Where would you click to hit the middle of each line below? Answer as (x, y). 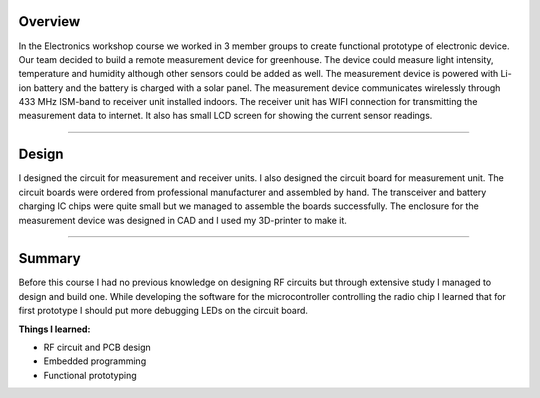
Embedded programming (95, 361)
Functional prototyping (90, 375)
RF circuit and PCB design (97, 347)
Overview (49, 21)
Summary (49, 258)
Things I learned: (54, 329)
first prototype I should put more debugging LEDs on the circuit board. (163, 311)
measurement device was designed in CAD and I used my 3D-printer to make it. (182, 220)
